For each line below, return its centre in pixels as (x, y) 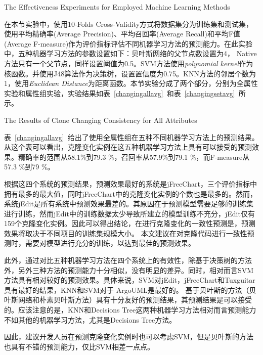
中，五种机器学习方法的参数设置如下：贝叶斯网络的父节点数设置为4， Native (130, 53)
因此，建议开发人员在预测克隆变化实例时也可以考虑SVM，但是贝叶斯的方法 (129, 337)
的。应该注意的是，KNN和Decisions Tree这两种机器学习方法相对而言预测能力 (130, 310)
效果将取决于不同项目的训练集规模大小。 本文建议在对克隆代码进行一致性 (126, 233)
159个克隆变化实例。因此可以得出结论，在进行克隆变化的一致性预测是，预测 (130, 223)
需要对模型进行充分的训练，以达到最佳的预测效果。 (110, 243)
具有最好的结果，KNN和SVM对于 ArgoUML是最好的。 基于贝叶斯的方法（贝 (130, 290)
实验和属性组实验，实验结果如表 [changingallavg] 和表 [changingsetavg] (120, 93)
